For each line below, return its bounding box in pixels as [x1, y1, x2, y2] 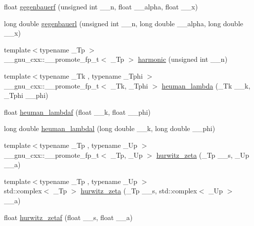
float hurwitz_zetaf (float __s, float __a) [4, 212, 133, 222]
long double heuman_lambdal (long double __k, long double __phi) [4, 123, 215, 134]
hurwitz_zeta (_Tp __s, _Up [156, 149, 250, 160]
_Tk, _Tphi [110, 80, 148, 90]
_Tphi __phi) [4, 90, 48, 100]
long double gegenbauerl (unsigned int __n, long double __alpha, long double [4, 18, 243, 28]
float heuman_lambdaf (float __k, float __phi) [4, 106, 151, 117]
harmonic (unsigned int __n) [138, 54, 228, 64]
